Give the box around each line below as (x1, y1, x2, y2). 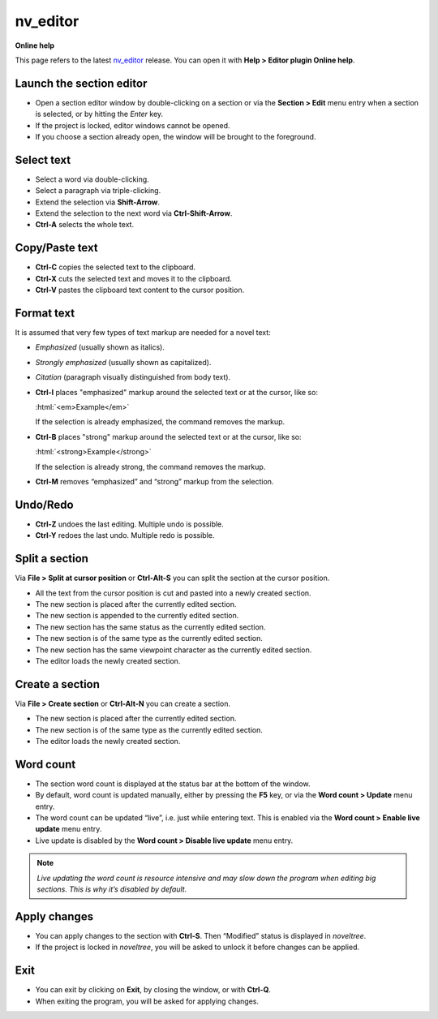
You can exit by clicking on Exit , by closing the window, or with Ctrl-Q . (35, 985, 272, 995)
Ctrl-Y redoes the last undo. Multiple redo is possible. (35, 531, 215, 540)
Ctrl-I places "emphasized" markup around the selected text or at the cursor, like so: (35, 387, 318, 397)
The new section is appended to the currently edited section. (35, 611, 239, 621)
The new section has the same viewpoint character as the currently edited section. (35, 645, 312, 655)
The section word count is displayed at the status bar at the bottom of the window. (35, 779, 311, 789)
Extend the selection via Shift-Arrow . (35, 197, 161, 207)
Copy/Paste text (15, 241, 98, 255)
